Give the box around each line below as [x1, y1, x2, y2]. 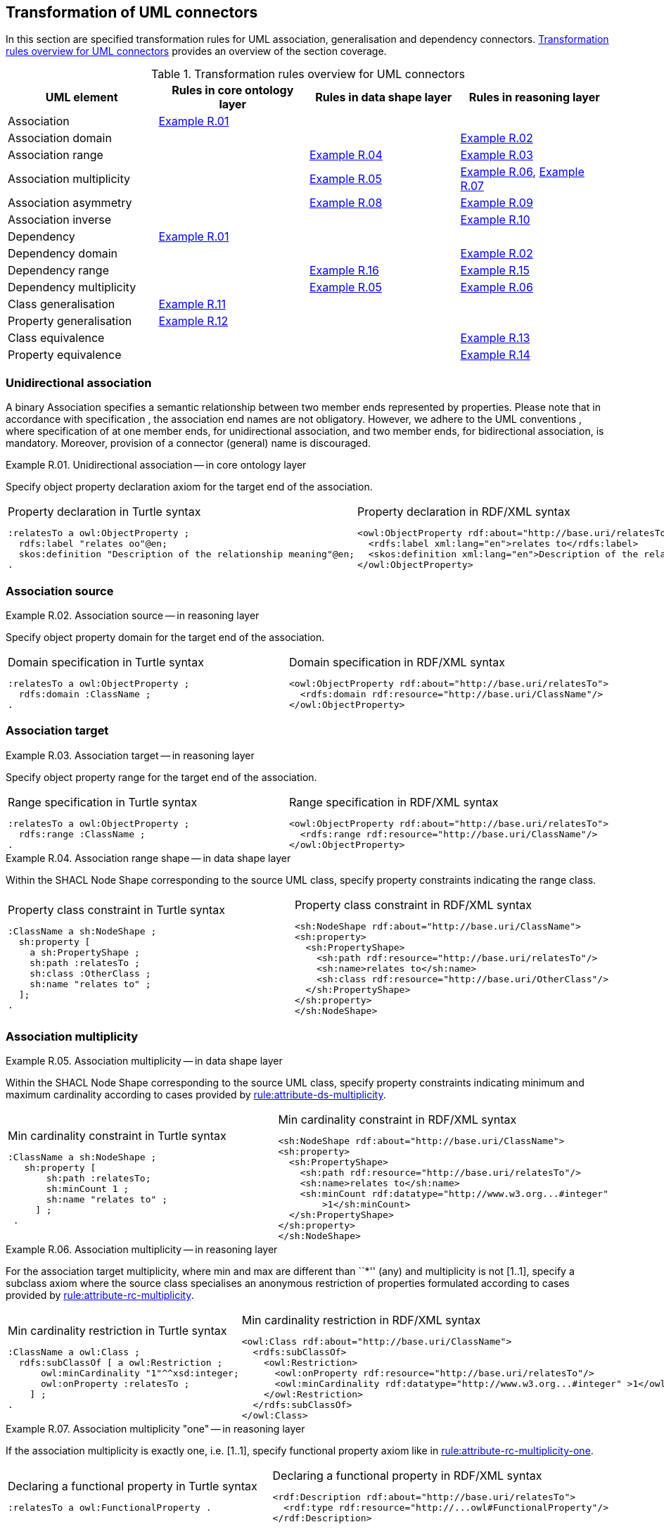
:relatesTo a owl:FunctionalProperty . [8, 1502, 212, 1514]
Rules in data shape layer [315, 90, 452, 105]
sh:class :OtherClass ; [30, 968, 151, 979]
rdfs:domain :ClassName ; [18, 688, 151, 699]
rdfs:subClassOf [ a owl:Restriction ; [18, 1357, 223, 1369]
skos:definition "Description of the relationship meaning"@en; [18, 549, 355, 560]
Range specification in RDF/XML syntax [289, 794, 499, 809]
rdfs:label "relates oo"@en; [18, 538, 167, 550]
